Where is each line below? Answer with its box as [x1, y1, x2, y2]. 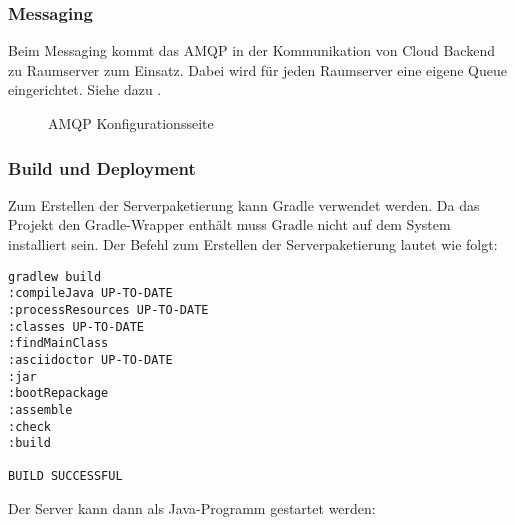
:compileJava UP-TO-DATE [8, 286, 173, 301]
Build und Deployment [8, 155, 196, 180]
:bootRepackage [8, 386, 109, 401]
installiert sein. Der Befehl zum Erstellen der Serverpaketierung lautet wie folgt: [8, 234, 498, 254]
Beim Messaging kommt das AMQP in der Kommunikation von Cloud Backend [8, 40, 495, 61]
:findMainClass [8, 336, 109, 351]
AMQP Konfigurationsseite [48, 113, 214, 133]
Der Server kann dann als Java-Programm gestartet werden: [8, 498, 376, 519]
